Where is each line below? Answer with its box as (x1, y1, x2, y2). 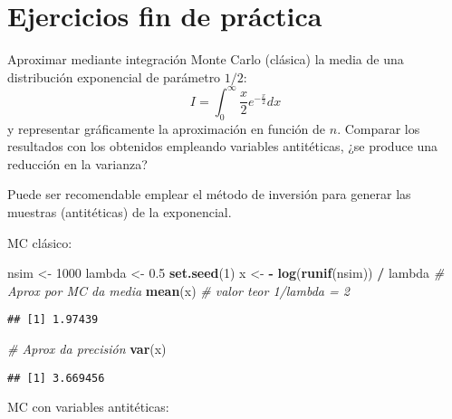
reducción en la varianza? (7, 154, 148, 173)
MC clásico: (7, 233, 72, 252)
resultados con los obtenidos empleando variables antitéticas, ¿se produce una (7, 137, 438, 156)
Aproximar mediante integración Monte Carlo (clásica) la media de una (7, 50, 404, 69)
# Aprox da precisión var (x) (7, 339, 167, 358)
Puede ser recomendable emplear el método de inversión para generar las (7, 185, 411, 204)
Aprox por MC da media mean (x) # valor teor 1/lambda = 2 (7, 281, 350, 300)
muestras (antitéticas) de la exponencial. (7, 202, 232, 221)
